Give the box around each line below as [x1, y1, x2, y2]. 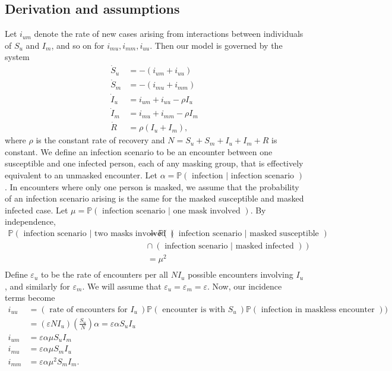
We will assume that [87, 279, 162, 292]
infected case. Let [5, 203, 68, 216]
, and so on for [51, 39, 105, 51]
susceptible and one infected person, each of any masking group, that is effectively [5, 157, 304, 169]
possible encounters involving [188, 268, 293, 281]
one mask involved [173, 206, 241, 215]
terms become [5, 291, 55, 304]
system [5, 51, 30, 63]
